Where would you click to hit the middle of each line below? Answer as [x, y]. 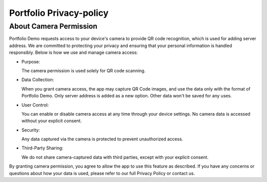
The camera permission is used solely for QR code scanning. [84, 70]
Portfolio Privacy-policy [59, 13]
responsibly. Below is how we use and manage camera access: [73, 52]
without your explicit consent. [52, 121]
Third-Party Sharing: [43, 148]
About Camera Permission [53, 26]
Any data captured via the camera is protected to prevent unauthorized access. [102, 139]
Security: [31, 130]
